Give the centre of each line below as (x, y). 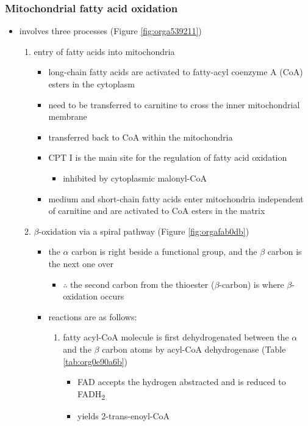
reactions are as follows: (93, 316)
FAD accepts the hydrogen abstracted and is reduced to (181, 382)
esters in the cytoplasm (91, 84)
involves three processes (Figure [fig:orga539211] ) (110, 31)
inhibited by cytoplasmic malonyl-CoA (135, 178)
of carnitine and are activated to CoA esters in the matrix (157, 211)
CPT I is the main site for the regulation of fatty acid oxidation (168, 157)
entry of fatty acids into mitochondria (104, 51)
